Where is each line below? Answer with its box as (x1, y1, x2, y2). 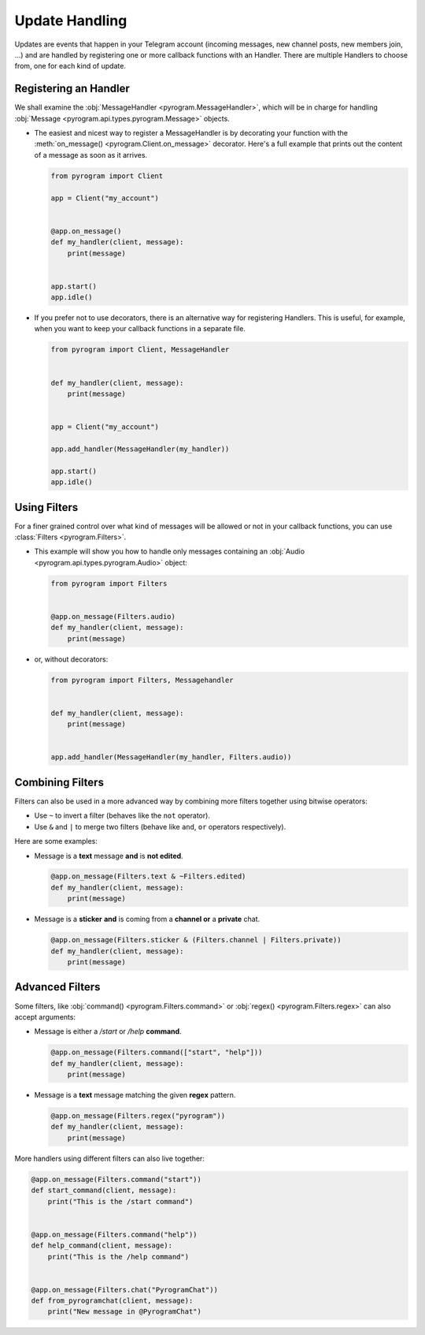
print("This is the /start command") (47, 1197, 194, 1206)
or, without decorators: (34, 654, 109, 664)
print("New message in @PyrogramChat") (47, 1307, 202, 1316)
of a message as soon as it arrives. (34, 150, 148, 159)
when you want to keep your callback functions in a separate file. (34, 324, 246, 334)
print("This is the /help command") (47, 1252, 189, 1261)
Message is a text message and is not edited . (34, 851, 184, 860)
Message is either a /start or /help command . (34, 1027, 182, 1036)
